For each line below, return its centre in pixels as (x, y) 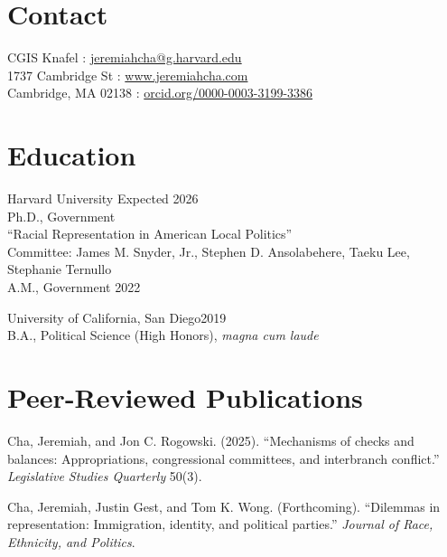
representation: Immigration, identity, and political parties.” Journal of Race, (220, 524)
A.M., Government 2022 (74, 287)
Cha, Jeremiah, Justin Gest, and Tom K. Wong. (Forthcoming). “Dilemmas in (224, 506)
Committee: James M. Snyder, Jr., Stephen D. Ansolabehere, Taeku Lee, (209, 251)
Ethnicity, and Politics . (71, 541)
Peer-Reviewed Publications (185, 397)
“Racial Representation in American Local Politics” (150, 234)
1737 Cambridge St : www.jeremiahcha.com (128, 75)
